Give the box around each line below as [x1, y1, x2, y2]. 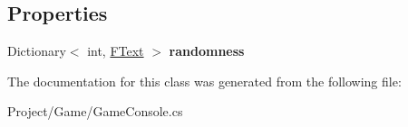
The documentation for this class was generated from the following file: [7, 71, 402, 90]
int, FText [87, 41, 144, 60]
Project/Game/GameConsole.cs [7, 102, 183, 121]
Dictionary [7, 41, 66, 60]
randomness [169, 41, 245, 60]
